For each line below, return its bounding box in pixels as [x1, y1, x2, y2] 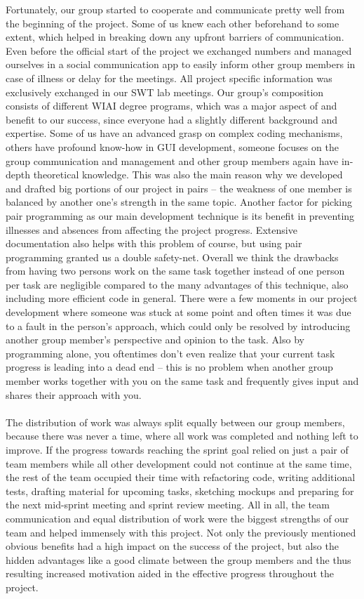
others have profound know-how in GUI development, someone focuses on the [6, 139, 339, 154]
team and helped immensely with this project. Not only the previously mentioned [6, 525, 356, 539]
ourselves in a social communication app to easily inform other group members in [6, 57, 356, 72]
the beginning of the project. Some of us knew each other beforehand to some [6, 15, 339, 30]
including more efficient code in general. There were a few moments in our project [6, 291, 358, 305]
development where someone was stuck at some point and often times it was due [6, 305, 351, 320]
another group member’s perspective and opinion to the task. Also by [6, 332, 304, 347]
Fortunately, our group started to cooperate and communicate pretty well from [6, 2, 345, 16]
